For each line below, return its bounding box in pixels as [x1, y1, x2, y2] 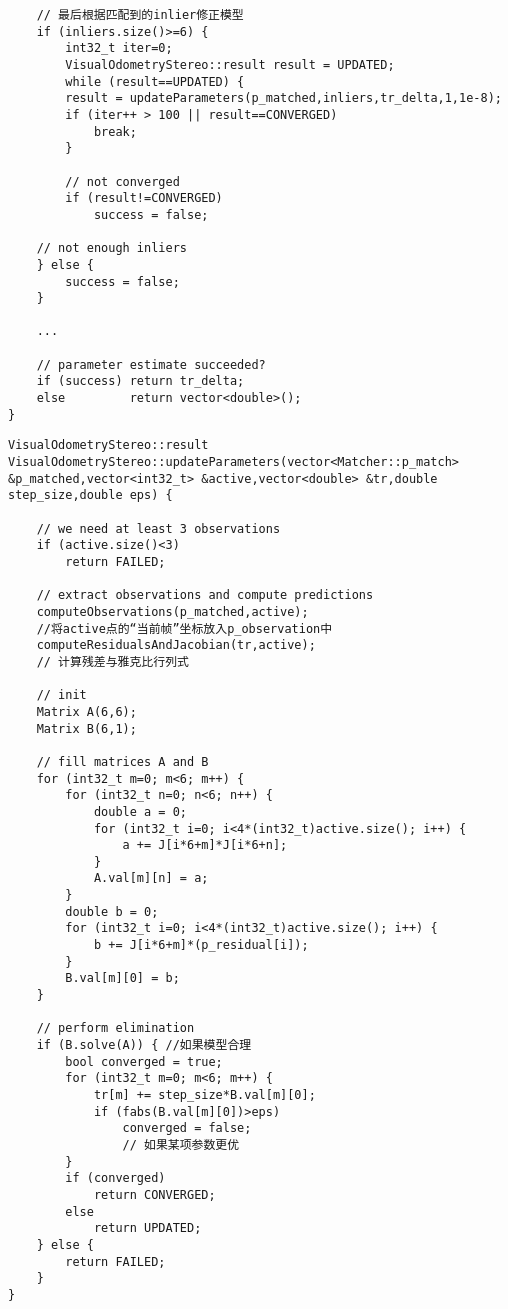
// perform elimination [36, 1021, 195, 1036]
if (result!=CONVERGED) [65, 191, 223, 206]
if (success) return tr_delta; [36, 374, 245, 389]
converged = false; [122, 1121, 252, 1136]
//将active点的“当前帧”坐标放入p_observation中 [36, 621, 333, 636]
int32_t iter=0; [65, 41, 173, 56]
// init [36, 688, 87, 703]
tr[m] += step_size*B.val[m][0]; [93, 1088, 316, 1102]
